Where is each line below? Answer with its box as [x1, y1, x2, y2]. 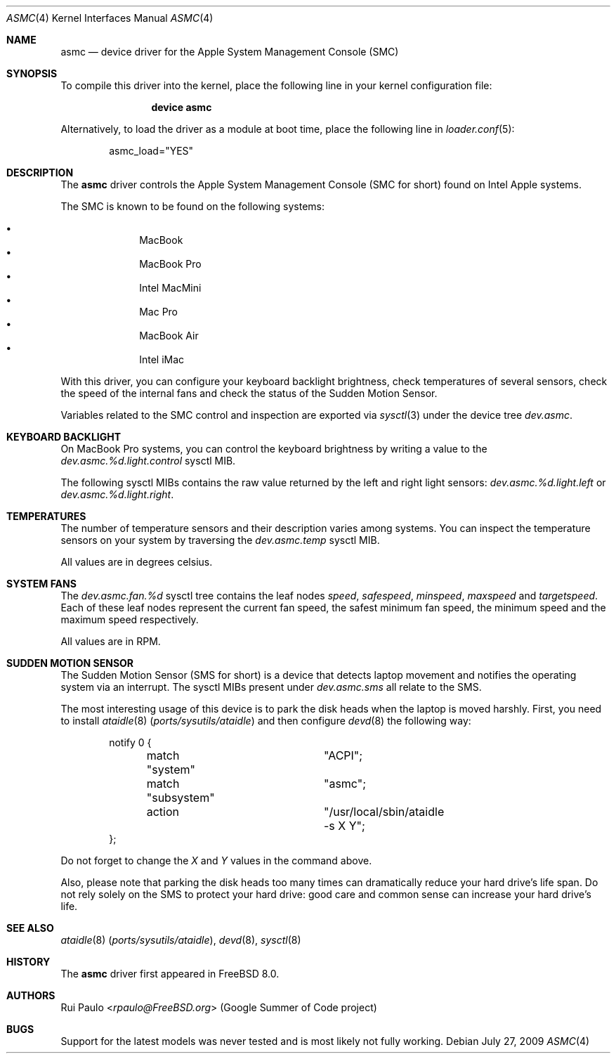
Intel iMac [139, 353, 185, 365]
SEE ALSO [6, 922, 54, 934]
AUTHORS [6, 989, 55, 1001]
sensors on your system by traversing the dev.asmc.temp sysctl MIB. [60, 534, 380, 546]
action [146, 805, 180, 819]
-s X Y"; [323, 819, 365, 833]
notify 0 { [109, 736, 152, 748]
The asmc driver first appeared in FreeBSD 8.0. [60, 968, 280, 980]
